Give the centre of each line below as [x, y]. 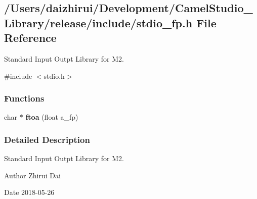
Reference [30, 38]
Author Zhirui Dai [32, 175]
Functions [24, 98]
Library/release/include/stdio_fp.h [98, 22]
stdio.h [54, 76]
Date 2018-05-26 [29, 192]
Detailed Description [47, 139]
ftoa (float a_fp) [52, 117]
